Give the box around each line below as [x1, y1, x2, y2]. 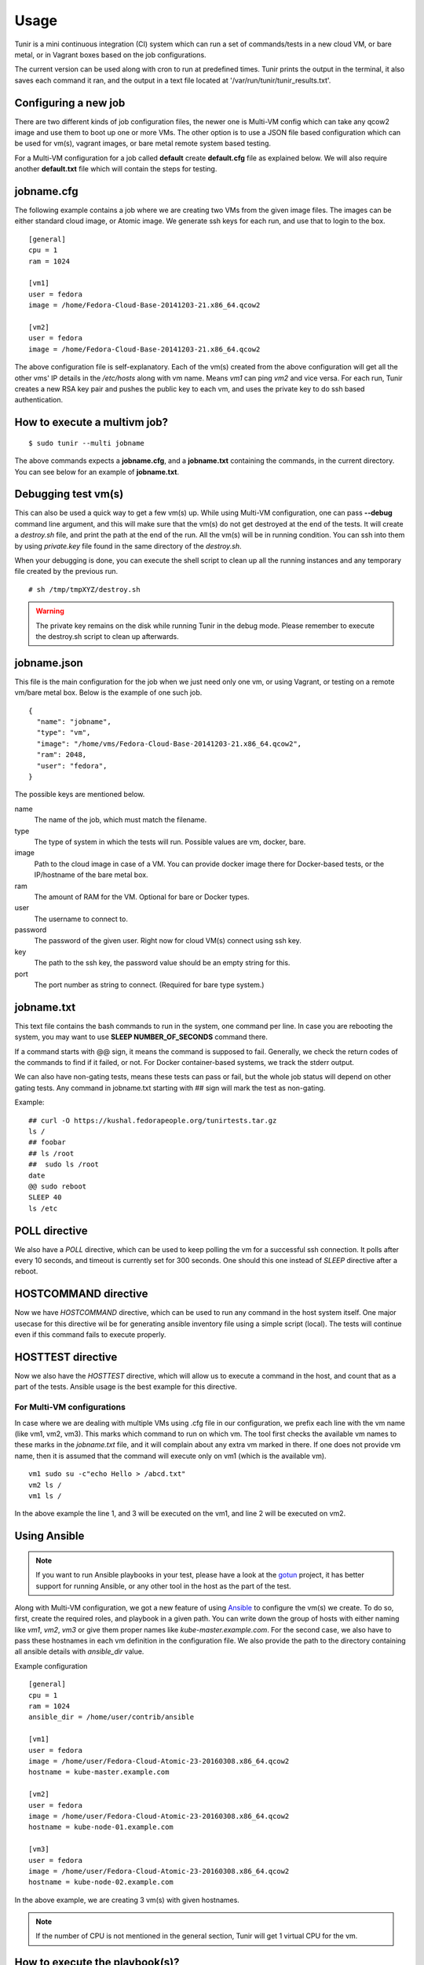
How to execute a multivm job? [14, 416, 169, 429]
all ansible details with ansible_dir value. [14, 1647, 144, 1656]
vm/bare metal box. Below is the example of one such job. [14, 688, 203, 697]
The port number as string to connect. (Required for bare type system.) [34, 980, 265, 990]
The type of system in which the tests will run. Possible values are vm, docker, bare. [34, 837, 306, 847]
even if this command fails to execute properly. [14, 1330, 166, 1339]
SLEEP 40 [28, 1193, 62, 1202]
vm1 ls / [28, 1491, 62, 1500]
